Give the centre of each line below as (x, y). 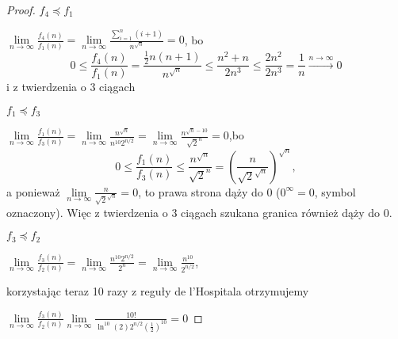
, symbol (335, 191)
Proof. (21, 10)
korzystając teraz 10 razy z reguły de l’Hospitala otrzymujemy (158, 291)
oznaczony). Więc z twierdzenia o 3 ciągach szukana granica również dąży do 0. (199, 212)
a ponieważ (33, 191)
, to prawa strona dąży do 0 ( (209, 191)
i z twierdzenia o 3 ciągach (71, 87)
